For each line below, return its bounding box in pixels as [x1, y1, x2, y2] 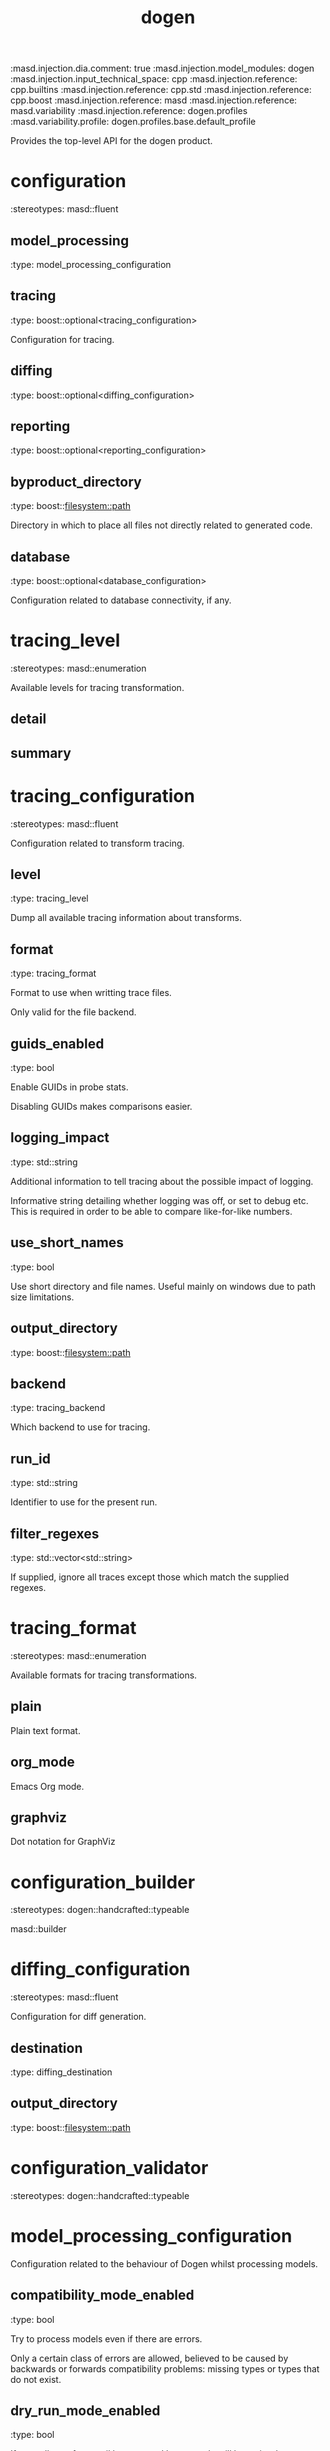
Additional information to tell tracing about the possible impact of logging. [10, 1175, 314, 1187]
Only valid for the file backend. [10, 1006, 137, 1018]
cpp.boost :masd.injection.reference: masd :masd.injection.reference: [10, 94, 298, 106]
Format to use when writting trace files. [10, 987, 172, 999]
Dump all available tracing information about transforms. [10, 912, 243, 924]
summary [10, 744, 72, 761]
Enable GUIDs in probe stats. [10, 1081, 129, 1093]
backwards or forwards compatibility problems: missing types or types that [10, 2362, 320, 2375]
